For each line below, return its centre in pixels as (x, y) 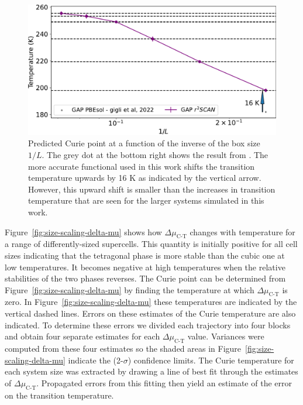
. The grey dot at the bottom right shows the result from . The (155, 154)
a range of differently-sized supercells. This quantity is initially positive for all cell (151, 244)
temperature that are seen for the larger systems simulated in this (146, 200)
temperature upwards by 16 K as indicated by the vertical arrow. (145, 178)
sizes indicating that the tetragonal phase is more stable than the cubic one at (145, 255)
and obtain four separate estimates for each (82, 336)
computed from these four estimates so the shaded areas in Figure (123, 349)
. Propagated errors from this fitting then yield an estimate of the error (164, 382)
